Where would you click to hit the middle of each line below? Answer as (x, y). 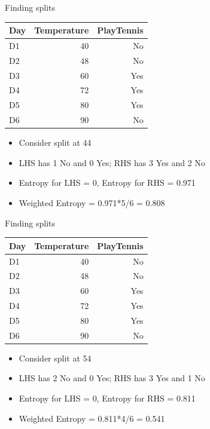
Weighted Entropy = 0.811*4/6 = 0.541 (92, 418)
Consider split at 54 (55, 358)
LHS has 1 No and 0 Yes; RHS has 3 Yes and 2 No (112, 162)
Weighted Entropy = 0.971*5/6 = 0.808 (92, 203)
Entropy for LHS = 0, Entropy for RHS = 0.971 (107, 183)
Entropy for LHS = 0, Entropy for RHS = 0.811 (107, 398)
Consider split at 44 (55, 143)
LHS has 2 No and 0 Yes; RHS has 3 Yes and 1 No (112, 378)
